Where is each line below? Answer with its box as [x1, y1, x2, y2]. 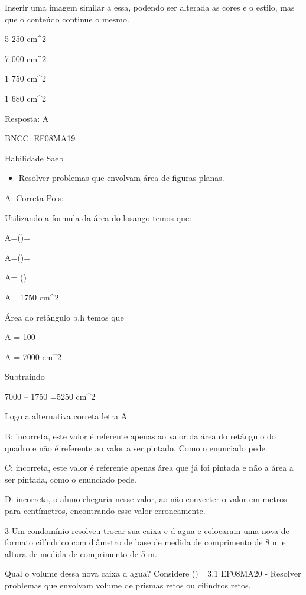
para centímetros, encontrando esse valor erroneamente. [5, 505, 206, 517]
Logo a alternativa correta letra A [5, 410, 128, 422]
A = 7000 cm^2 [5, 350, 62, 363]
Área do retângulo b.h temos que [5, 311, 124, 323]
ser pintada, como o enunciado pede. [5, 473, 136, 485]
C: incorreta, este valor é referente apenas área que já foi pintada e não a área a [5, 461, 294, 474]
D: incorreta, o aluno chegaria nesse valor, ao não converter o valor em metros [5, 493, 287, 505]
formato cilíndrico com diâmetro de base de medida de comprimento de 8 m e [5, 536, 286, 548]
